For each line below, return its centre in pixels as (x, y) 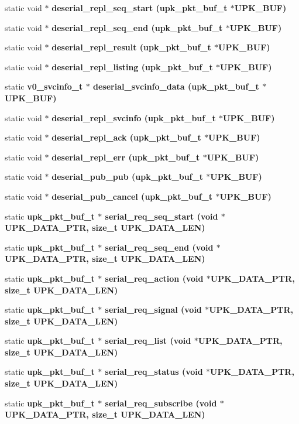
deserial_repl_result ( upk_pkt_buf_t (131, 47)
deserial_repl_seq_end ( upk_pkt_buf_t (137, 27)
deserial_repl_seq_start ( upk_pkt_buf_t (140, 8)
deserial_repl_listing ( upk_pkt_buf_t (132, 66)
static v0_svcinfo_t (44, 86)
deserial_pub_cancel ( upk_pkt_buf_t (132, 196)
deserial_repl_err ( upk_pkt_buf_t (126, 157)
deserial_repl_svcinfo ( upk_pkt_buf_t (134, 117)
